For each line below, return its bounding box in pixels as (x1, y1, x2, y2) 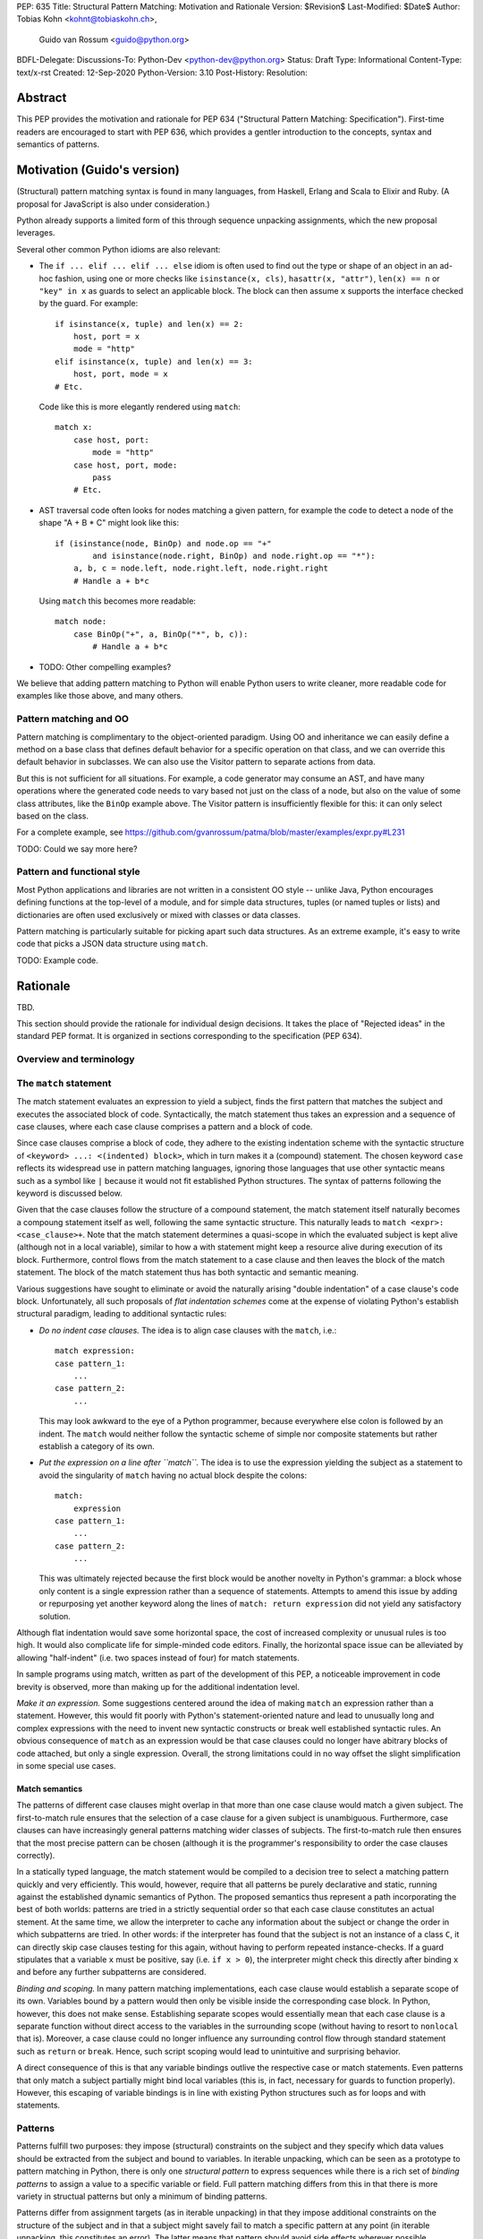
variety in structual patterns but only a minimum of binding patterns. (16, 2191, 267, 2202)
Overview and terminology (16, 1053, 135, 1066)
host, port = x (72, 331, 140, 342)
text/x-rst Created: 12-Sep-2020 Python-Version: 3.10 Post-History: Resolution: (16, 67, 308, 78)
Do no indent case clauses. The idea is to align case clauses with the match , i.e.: (38, 1325, 337, 1335)
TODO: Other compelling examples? (38, 661, 172, 672)
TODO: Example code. (16, 955, 98, 965)
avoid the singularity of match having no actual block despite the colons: (38, 1470, 308, 1480)
